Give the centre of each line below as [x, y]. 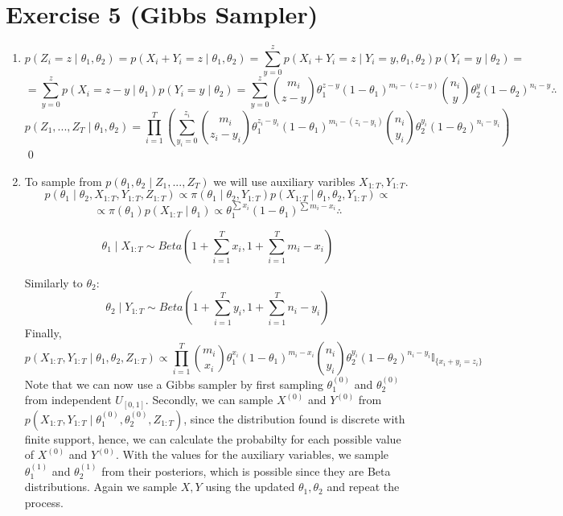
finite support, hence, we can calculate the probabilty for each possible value [213, 438]
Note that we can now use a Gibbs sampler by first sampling [174, 384]
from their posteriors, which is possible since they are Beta [246, 471]
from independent [68, 400]
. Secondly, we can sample [209, 400]
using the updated [250, 487]
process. [44, 502]
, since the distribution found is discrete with [294, 418]
